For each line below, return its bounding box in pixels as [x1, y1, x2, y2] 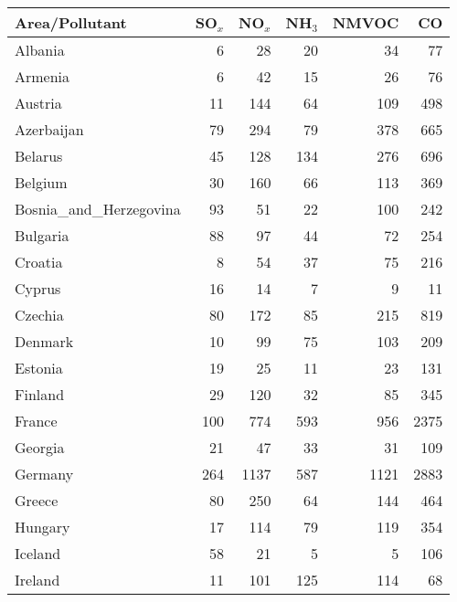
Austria [15, 92, 62, 113]
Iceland [15, 543, 61, 564]
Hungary [15, 516, 70, 537]
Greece [15, 490, 58, 511]
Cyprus [15, 278, 61, 299]
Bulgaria [15, 225, 69, 246]
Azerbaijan [15, 119, 84, 140]
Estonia [15, 357, 63, 378]
